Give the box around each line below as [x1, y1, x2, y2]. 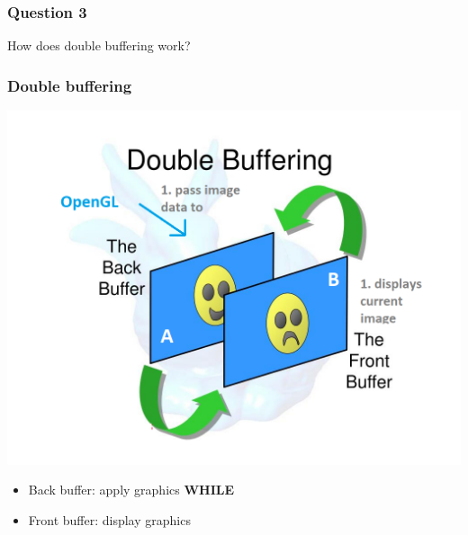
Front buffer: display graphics [28, 510, 191, 529]
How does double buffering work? [7, 36, 191, 55]
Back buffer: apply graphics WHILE [28, 480, 235, 499]
